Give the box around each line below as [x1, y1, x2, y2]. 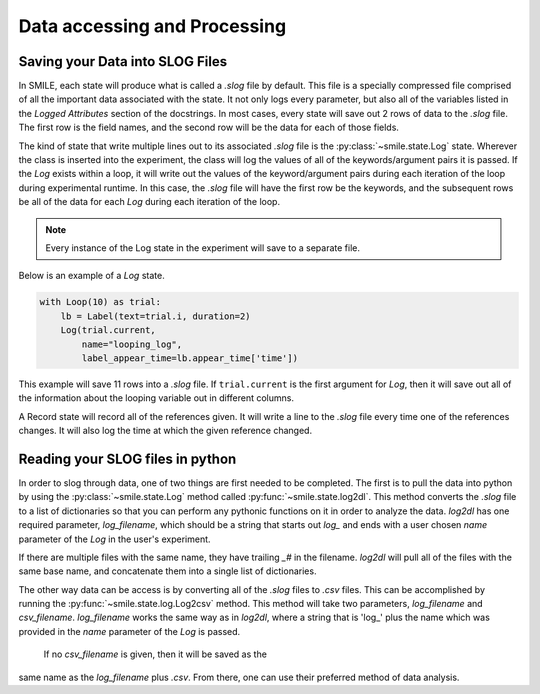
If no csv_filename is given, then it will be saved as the [43, 648, 267, 660]
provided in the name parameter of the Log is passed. [18, 625, 241, 637]
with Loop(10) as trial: [39, 296, 162, 308]
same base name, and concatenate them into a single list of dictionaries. [18, 565, 317, 577]
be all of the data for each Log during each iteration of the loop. [18, 196, 280, 208]
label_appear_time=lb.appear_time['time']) [81, 352, 299, 364]
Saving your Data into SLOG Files [18, 53, 228, 70]
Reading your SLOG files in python [18, 450, 237, 467]
